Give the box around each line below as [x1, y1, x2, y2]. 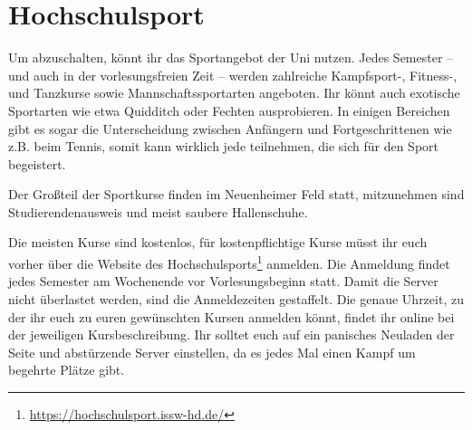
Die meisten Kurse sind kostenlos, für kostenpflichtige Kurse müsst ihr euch [8, 233, 428, 252]
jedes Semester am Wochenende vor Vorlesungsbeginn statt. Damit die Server [8, 272, 438, 291]
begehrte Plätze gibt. [8, 360, 125, 379]
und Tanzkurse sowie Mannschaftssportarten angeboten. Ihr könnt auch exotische [8, 83, 460, 102]
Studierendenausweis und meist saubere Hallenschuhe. [8, 202, 308, 221]
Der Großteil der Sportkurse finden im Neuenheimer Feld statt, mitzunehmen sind [8, 185, 465, 204]
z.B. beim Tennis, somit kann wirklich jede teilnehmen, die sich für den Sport [8, 137, 439, 156]
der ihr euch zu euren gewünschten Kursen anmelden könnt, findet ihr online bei [8, 307, 455, 326]
